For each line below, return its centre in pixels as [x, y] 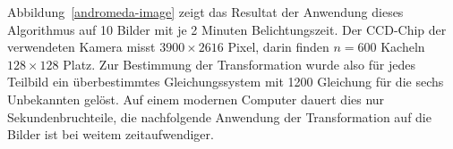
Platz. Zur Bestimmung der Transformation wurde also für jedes [239, 64]
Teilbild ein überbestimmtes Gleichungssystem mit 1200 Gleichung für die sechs [226, 82]
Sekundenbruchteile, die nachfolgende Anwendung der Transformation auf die [219, 116]
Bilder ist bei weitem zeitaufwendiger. [111, 134]
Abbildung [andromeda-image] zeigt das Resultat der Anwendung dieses [205, 12]
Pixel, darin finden [278, 47]
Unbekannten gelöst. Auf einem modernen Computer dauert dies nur [196, 99]
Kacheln [403, 47]
